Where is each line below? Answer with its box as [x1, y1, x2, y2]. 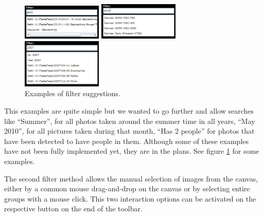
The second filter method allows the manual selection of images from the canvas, [4, 173, 258, 184]
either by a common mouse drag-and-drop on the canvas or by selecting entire [4, 183, 250, 194]
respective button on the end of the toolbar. [4, 203, 143, 214]
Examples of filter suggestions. [25, 88, 120, 99]
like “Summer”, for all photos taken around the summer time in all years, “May [4, 115, 255, 126]
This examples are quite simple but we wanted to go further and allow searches [4, 105, 254, 116]
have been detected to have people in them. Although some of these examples [4, 135, 249, 146]
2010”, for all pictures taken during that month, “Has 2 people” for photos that [4, 125, 255, 136]
